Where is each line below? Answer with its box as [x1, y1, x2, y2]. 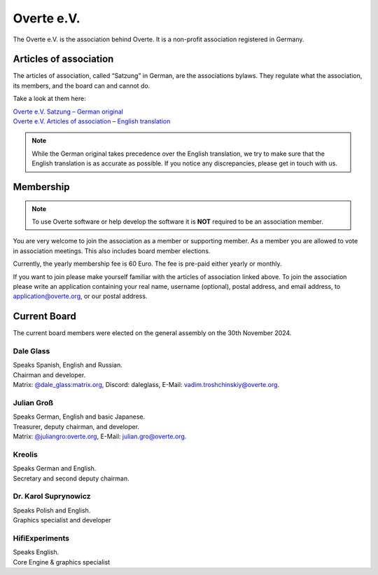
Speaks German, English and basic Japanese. [13, 412, 146, 421]
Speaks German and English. [13, 464, 97, 473]
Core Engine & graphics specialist [13, 557, 111, 566]
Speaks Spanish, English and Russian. [13, 361, 122, 370]
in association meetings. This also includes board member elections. [13, 246, 211, 255]
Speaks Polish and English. [13, 506, 91, 515]
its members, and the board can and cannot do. [13, 81, 150, 90]
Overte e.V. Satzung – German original [13, 107, 124, 116]
